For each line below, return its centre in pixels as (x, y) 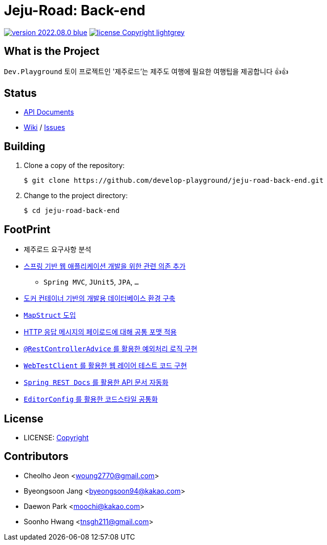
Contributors (36, 457)
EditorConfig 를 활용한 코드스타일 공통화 (91, 399)
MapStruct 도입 (50, 315)
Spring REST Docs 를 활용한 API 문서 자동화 (96, 382)
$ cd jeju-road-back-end (72, 211)
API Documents (49, 112)
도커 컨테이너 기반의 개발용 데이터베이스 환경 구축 (100, 298)
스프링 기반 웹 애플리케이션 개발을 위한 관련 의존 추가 (105, 266)
